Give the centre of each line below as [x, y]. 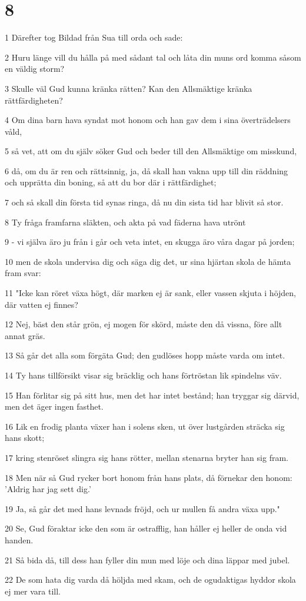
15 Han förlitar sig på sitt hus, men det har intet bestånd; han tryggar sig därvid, [152, 395]
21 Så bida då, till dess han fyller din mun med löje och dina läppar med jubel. [147, 560]
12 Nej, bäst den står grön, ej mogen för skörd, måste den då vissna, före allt [144, 324]
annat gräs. [25, 335]
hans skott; [25, 438]
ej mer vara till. [33, 591]
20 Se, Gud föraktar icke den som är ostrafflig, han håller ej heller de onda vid [146, 528]
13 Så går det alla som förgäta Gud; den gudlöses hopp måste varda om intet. [145, 355]
